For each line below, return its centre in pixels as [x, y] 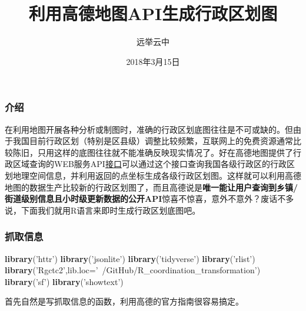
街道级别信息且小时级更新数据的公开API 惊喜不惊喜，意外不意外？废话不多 [149, 199]
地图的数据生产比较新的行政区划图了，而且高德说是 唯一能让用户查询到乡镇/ [152, 187]
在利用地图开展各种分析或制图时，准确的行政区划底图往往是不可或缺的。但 [149, 129]
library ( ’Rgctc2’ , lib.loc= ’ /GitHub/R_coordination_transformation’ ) [133, 270]
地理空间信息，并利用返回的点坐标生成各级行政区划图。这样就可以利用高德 [157, 175]
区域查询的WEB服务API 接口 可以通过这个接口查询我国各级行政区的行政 [149, 164]
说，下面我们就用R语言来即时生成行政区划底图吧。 [103, 210]
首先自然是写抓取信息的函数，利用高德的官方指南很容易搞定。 [124, 301]
